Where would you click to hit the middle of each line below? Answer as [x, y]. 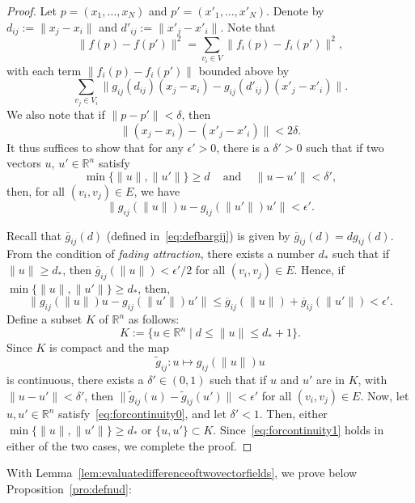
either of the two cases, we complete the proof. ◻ [129, 445]
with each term [44, 70]
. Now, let [385, 395]
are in [330, 379]
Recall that [34, 235]
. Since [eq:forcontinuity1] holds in [299, 429]
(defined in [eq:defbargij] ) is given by [198, 235]
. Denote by [295, 11]
